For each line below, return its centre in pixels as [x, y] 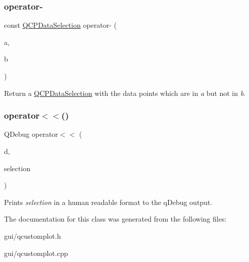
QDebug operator [31, 134]
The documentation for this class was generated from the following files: [115, 219]
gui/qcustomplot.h [33, 235]
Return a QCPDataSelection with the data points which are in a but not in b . [125, 93]
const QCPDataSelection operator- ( [60, 25]
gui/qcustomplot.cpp [36, 253]
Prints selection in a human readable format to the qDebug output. [108, 202]
